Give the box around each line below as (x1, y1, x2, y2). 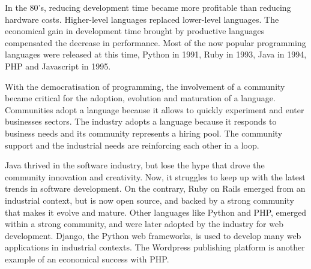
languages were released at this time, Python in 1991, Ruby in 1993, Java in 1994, (5, 48, 307, 61)
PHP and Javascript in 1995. (5, 59, 111, 72)
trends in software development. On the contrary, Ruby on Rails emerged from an (5, 182, 306, 195)
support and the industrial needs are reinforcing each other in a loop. (5, 138, 259, 151)
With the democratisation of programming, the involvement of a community (5, 80, 285, 92)
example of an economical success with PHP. (5, 252, 169, 265)
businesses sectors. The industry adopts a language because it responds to (5, 115, 277, 128)
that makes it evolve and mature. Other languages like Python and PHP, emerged (5, 205, 307, 218)
